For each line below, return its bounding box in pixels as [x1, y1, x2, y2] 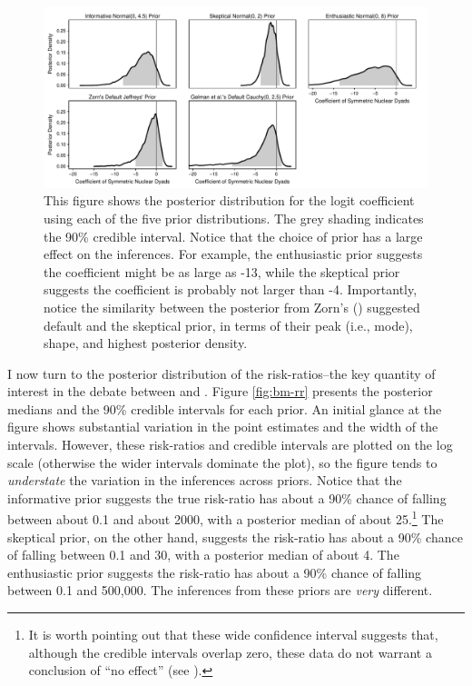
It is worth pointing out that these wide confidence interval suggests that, [28, 625, 438, 644]
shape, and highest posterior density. [44, 333, 248, 353]
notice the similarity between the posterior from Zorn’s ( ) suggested [44, 297, 420, 316]
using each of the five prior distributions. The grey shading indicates [44, 208, 424, 227]
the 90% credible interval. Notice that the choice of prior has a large [44, 226, 423, 245]
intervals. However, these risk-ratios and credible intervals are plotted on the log [7, 435, 453, 454]
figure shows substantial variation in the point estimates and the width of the [7, 417, 438, 436]
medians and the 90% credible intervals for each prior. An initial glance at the [7, 399, 442, 418]
